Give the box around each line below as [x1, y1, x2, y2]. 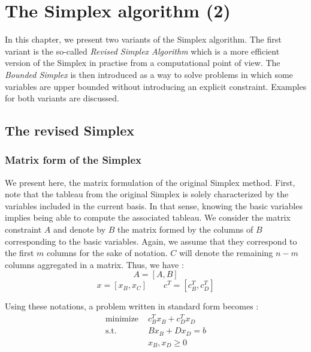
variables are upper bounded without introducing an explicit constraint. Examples [5, 80, 307, 92]
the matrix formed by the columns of [117, 223, 253, 236]
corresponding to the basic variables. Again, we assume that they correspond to [5, 234, 297, 247]
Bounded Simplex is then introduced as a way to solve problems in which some [5, 68, 293, 80]
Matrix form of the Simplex [5, 152, 141, 167]
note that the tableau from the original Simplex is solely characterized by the [5, 188, 289, 200]
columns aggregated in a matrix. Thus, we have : [5, 258, 184, 270]
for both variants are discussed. [5, 92, 119, 104]
